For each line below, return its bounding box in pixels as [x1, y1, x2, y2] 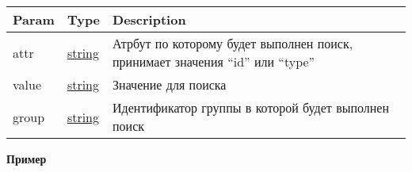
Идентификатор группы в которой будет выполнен [113, 98, 390, 117]
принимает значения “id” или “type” [113, 52, 315, 71]
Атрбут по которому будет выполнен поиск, [113, 34, 353, 52]
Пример [6, 151, 47, 166]
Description [113, 10, 186, 29]
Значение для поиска [113, 75, 227, 94]
